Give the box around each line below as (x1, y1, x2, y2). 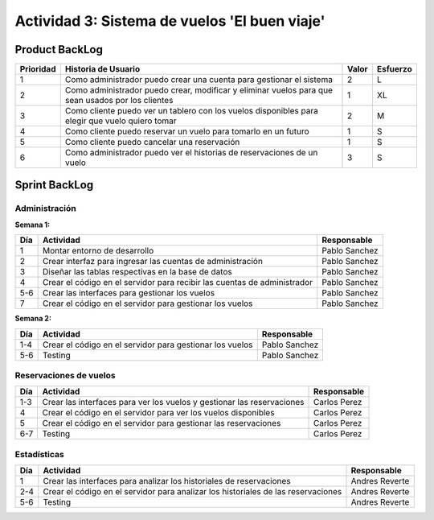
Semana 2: (14, 314, 52, 324)
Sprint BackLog (14, 178, 94, 192)
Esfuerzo (376, 64, 413, 75)
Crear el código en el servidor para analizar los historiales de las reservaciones (43, 486, 342, 497)
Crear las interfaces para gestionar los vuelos (42, 287, 215, 299)
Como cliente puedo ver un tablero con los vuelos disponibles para (64, 105, 319, 117)
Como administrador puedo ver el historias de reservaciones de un (64, 147, 318, 159)
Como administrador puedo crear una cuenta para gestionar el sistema (64, 74, 334, 85)
